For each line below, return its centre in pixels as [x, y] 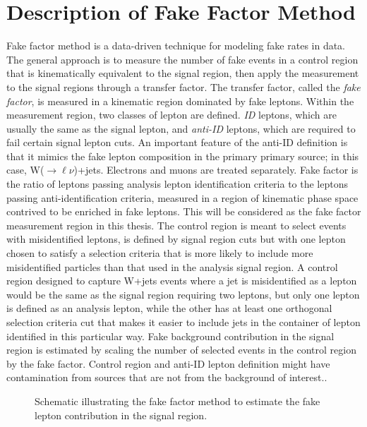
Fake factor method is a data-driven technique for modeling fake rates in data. [176, 46]
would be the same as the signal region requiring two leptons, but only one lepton [183, 294]
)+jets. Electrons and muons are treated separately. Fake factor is [216, 170]
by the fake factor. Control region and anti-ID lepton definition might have [168, 363]
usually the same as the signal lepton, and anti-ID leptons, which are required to [181, 128]
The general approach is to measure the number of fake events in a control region [182, 59]
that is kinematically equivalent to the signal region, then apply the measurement [183, 73]
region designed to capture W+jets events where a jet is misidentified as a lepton [182, 281]
